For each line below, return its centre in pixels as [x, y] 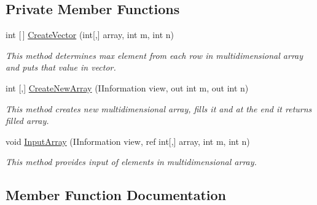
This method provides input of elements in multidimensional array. [131, 162]
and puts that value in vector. [61, 67]
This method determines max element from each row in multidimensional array [155, 55]
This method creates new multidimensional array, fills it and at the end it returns [159, 108]
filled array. [27, 121]
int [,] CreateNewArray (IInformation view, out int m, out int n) [127, 87]
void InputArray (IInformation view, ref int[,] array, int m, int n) [128, 141]
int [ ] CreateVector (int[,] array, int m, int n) [90, 35]
